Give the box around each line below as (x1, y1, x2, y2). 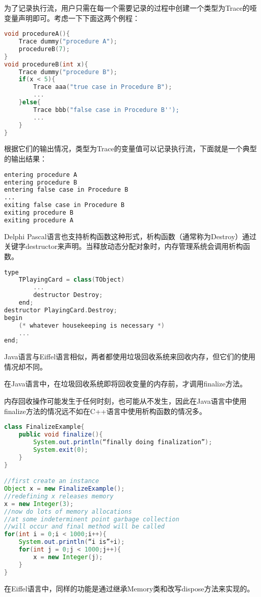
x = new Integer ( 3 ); (4, 500, 74, 508)
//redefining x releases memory (4, 492, 114, 500)
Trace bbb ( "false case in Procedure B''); (33, 106, 179, 113)
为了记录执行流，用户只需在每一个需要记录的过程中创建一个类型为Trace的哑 (4, 3, 257, 13)
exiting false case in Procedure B (4, 201, 125, 209)
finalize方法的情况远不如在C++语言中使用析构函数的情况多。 (4, 405, 206, 416)
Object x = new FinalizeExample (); (4, 485, 125, 493)
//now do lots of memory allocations (4, 508, 132, 515)
